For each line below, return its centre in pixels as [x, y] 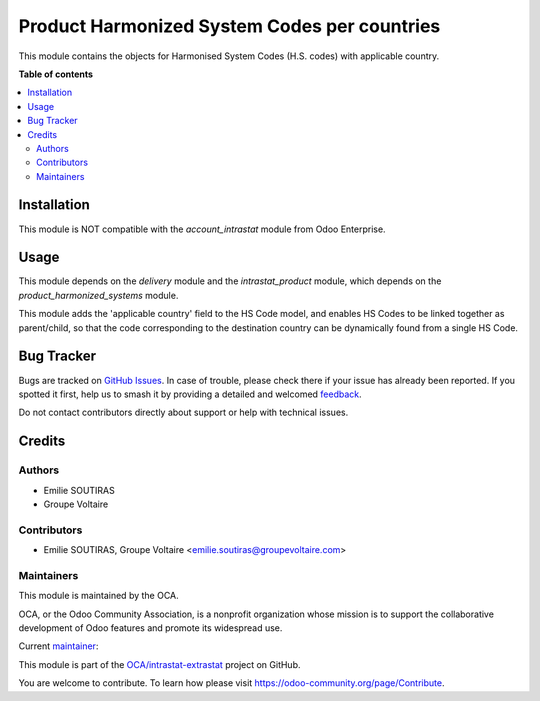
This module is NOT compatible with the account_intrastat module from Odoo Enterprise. [202, 229]
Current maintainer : [58, 646]
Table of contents [56, 74]
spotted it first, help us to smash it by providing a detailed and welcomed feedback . [190, 394]
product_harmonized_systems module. [98, 295]
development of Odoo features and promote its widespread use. [150, 627]
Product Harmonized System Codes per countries [229, 26]
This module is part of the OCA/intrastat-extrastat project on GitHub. [159, 664]
